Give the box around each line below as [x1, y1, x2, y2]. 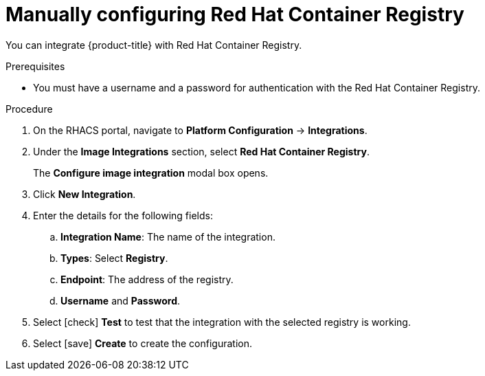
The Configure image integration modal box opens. [33, 166, 269, 179]
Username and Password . [60, 294, 181, 307]
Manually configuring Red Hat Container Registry [5, 3, 464, 26]
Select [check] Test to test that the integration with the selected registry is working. [33, 316, 411, 328]
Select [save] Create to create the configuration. [33, 337, 252, 349]
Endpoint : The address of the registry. [60, 273, 234, 285]
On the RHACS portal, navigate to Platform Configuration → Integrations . [33, 124, 368, 136]
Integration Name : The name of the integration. [60, 230, 275, 243]
